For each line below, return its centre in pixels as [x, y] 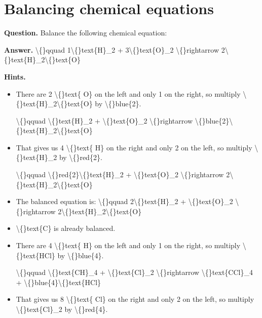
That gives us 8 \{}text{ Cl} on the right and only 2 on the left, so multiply [135, 299]
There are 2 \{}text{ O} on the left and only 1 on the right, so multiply [128, 93]
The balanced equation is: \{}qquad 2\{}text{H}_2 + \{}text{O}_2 [124, 201]
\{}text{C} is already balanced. [66, 228]
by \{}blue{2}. [118, 104]
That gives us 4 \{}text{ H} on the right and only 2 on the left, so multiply [134, 147]
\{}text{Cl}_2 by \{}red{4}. [62, 309]
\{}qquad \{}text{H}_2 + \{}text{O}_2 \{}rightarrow [104, 120]
